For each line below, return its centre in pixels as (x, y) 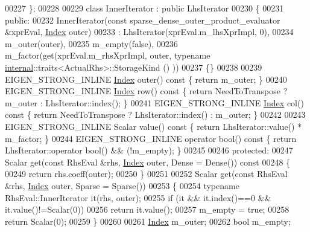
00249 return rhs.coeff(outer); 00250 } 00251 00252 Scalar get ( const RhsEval (146, 174)
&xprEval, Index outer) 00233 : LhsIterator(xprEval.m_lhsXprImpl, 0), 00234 (149, 32)
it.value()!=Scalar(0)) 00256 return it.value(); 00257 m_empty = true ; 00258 (147, 209)
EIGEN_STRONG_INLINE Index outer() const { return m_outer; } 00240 (146, 79)
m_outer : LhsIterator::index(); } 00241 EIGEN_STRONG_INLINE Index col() (154, 102)
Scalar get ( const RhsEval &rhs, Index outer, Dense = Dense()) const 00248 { (148, 162)
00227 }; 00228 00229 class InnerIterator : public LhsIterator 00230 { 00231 (144, 8)
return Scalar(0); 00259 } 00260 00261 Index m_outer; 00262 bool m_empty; (148, 221)
